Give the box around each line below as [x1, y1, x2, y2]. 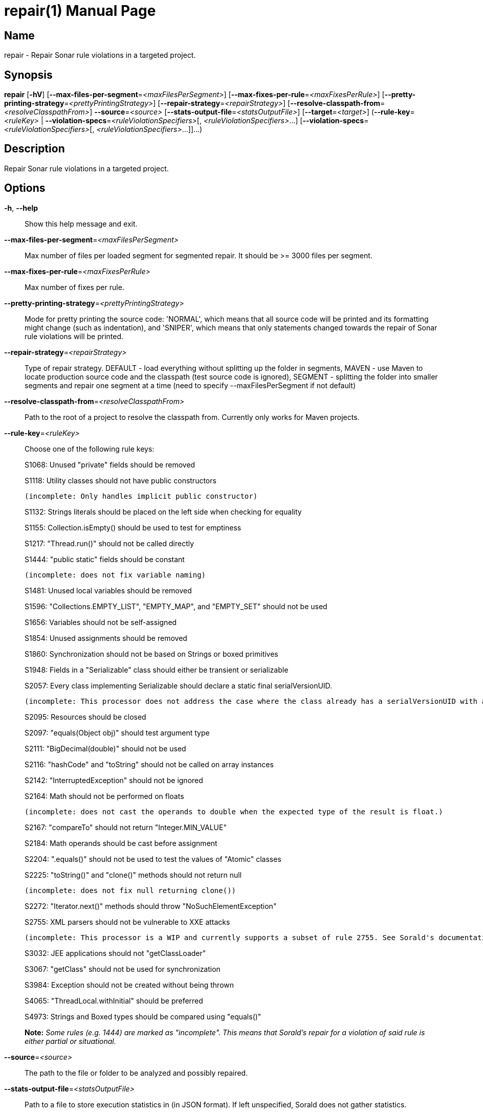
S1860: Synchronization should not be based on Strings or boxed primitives [25, 649, 278, 658]
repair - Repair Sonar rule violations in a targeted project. [4, 51, 196, 60]
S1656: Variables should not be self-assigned [25, 617, 177, 627]
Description [4, 142, 65, 155]
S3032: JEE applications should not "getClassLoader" [25, 948, 206, 958]
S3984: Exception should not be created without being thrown [25, 980, 234, 989]
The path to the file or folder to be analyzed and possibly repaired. [25, 1068, 248, 1077]
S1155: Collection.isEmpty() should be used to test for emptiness [25, 523, 241, 532]
